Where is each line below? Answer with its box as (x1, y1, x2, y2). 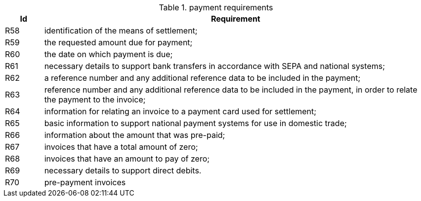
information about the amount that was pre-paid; (44, 130, 225, 140)
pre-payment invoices (44, 177, 126, 187)
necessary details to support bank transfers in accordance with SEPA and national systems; (44, 61, 385, 71)
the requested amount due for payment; (44, 37, 193, 47)
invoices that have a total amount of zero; (44, 142, 198, 152)
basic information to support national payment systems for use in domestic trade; (44, 118, 347, 128)
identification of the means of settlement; (44, 26, 198, 35)
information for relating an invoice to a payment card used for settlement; (44, 106, 317, 116)
